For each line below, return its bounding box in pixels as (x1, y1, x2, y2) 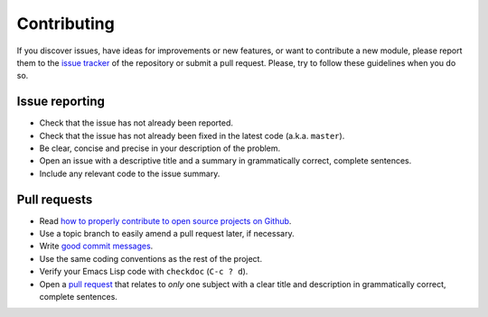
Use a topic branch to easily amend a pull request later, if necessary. (39, 228, 295, 239)
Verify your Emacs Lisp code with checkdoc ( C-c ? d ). (39, 266, 249, 277)
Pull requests (16, 191, 93, 207)
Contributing (16, 14, 115, 33)
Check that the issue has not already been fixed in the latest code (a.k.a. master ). (39, 130, 345, 141)
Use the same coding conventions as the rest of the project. (39, 253, 262, 264)
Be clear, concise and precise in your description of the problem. (39, 143, 281, 154)
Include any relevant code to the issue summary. (39, 168, 221, 179)
